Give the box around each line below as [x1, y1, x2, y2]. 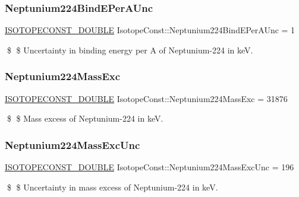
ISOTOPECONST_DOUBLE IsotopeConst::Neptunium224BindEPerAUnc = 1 [5, 24, 295, 36]
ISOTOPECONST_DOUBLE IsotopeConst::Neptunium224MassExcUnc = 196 [5, 161, 294, 173]
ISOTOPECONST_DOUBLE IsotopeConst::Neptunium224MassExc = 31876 [5, 92, 288, 104]
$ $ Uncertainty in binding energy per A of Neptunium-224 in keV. [7, 43, 253, 56]
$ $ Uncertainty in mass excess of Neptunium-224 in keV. [7, 180, 218, 193]
